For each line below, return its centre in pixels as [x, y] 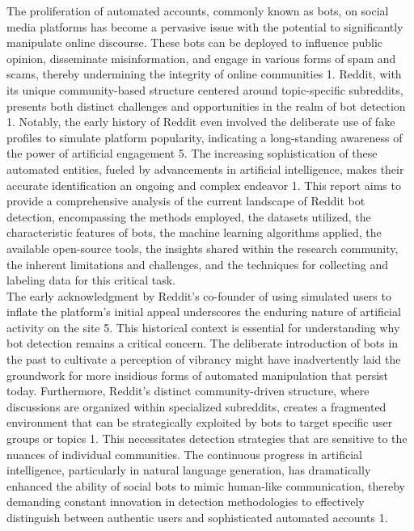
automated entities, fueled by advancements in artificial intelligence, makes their [205, 169]
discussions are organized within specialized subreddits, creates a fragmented [196, 406]
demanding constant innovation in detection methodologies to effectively [186, 501]
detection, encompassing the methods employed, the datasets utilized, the [189, 216]
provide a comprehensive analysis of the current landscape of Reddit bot [186, 201]
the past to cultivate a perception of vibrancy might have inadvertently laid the [204, 359]
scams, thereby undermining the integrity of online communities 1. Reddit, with [204, 74]
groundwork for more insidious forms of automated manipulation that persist [198, 375]
